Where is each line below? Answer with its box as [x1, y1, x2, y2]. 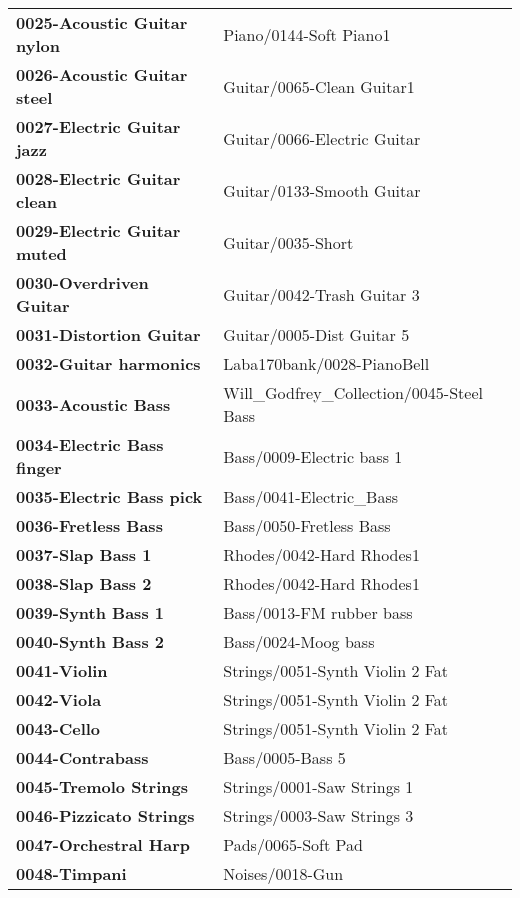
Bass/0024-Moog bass [223, 630, 375, 653]
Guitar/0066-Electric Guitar [223, 126, 421, 150]
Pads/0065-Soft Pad [223, 833, 363, 856]
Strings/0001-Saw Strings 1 [223, 775, 414, 798]
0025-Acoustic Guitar [16, 11, 188, 34]
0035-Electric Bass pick [16, 485, 203, 508]
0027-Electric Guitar [16, 115, 181, 138]
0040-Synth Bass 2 [16, 630, 164, 653]
